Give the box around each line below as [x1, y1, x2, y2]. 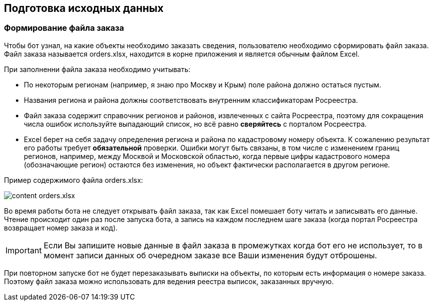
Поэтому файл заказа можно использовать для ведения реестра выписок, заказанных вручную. [4, 277, 334, 286]
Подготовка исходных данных [4, 2, 164, 14]
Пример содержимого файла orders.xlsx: [4, 175, 143, 184]
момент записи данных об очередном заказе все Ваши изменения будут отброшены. [43, 250, 377, 260]
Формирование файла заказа [4, 23, 124, 33]
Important [5, 245, 42, 255]
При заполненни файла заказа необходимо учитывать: [4, 65, 190, 74]
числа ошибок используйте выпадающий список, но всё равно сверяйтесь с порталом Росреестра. [24, 119, 367, 128]
